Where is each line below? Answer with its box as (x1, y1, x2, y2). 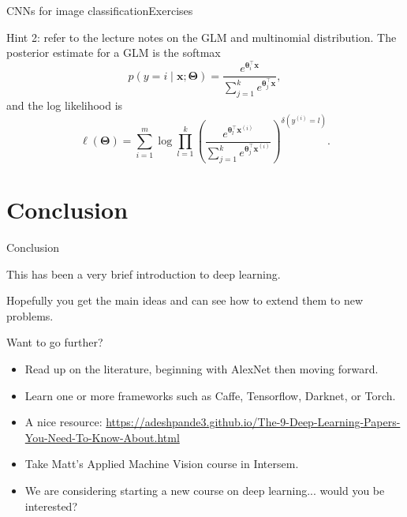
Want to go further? (6, 334, 103, 350)
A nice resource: (24, 414, 103, 430)
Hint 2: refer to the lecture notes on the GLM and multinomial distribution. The (6, 28, 397, 45)
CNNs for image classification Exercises (6, 2, 193, 18)
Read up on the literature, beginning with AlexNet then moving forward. (24, 360, 379, 377)
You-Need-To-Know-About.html (24, 429, 180, 445)
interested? (24, 497, 78, 514)
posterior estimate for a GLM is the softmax (6, 44, 221, 61)
